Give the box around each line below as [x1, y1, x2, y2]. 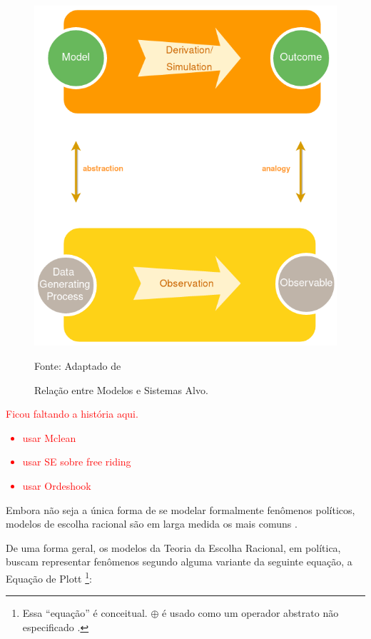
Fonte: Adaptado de [34, 358, 121, 373]
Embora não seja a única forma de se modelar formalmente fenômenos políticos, [6, 502, 355, 517]
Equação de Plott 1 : [6, 568, 92, 585]
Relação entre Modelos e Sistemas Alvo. [34, 382, 208, 397]
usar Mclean [22, 430, 76, 445]
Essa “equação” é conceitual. [22, 605, 148, 620]
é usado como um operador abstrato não [161, 605, 339, 620]
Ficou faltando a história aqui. [6, 406, 138, 421]
